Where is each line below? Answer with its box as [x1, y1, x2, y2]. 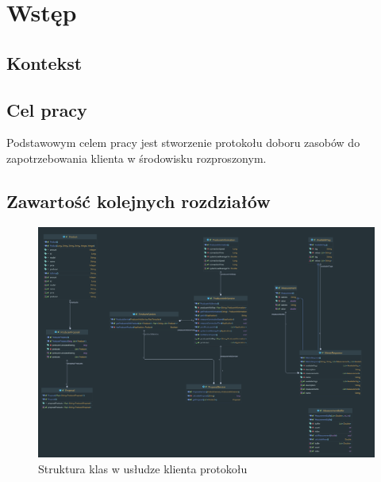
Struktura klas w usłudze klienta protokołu [38, 460, 248, 476]
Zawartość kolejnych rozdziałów [6, 188, 271, 213]
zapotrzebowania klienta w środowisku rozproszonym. [6, 149, 267, 166]
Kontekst [6, 50, 83, 75]
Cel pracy [6, 97, 87, 121]
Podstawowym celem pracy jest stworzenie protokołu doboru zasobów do [6, 134, 360, 151]
